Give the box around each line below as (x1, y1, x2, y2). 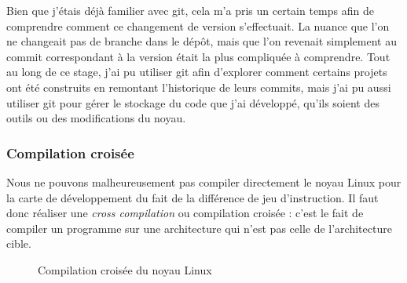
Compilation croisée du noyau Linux (38, 261, 212, 278)
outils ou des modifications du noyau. (6, 110, 186, 126)
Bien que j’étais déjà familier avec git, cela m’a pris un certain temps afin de (6, 2, 374, 18)
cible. (6, 235, 31, 252)
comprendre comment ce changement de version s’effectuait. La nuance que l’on (6, 17, 390, 34)
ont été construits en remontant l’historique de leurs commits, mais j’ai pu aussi (6, 78, 391, 95)
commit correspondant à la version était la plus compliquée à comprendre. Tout (6, 48, 390, 64)
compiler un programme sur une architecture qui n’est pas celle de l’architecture (6, 220, 392, 236)
